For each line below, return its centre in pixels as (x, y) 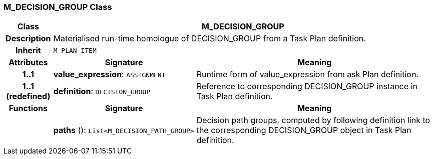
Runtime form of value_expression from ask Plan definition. (307, 75)
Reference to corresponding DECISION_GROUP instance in (307, 86)
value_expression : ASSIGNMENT (109, 75)
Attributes (28, 63)
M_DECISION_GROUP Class (58, 7)
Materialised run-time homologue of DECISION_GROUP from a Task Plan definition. (209, 39)
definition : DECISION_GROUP (102, 91)
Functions (28, 108)
